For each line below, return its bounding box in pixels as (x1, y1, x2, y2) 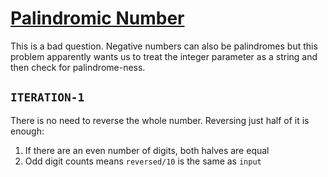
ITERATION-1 (10, 90, 85, 105)
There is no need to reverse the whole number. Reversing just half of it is (10, 114, 310, 126)
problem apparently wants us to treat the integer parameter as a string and (10, 50, 318, 62)
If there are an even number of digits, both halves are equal (24, 144, 270, 156)
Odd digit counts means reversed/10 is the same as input (24, 155, 262, 167)
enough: (10, 125, 45, 137)
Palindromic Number (10, 7, 185, 30)
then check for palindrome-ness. (10, 61, 146, 73)
